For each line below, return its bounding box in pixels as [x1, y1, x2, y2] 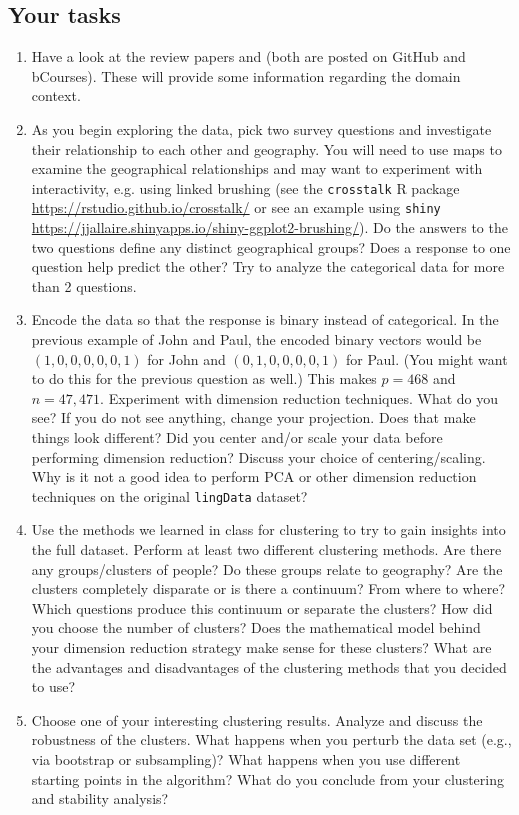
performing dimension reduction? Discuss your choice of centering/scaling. [31, 446, 486, 467]
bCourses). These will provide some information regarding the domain [31, 65, 461, 86]
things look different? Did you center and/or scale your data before [31, 427, 443, 448]
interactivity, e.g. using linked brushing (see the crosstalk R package [31, 177, 460, 198]
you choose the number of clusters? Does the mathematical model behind [31, 617, 481, 638]
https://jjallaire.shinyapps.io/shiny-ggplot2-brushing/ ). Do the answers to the [31, 217, 508, 238]
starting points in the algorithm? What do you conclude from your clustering [31, 768, 504, 789]
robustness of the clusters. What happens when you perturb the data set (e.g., [31, 729, 512, 750]
